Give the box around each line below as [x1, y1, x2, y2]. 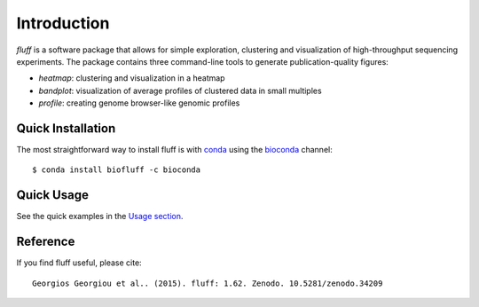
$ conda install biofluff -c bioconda [32, 165, 201, 175]
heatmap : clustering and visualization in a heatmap [38, 73, 225, 83]
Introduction [16, 13, 110, 33]
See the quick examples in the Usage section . [16, 211, 184, 222]
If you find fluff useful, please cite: [16, 257, 142, 268]
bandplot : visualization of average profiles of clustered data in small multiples [38, 85, 323, 96]
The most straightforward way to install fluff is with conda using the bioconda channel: [16, 145, 333, 155]
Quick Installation [16, 121, 116, 136]
